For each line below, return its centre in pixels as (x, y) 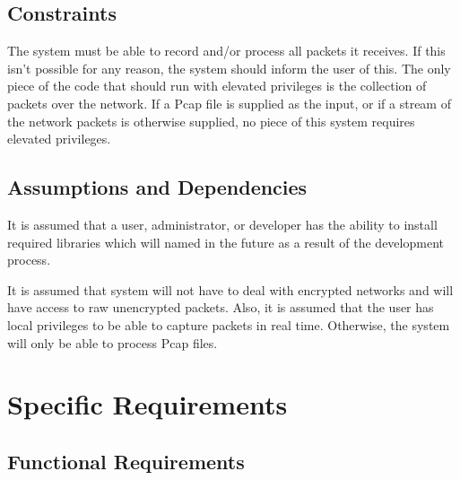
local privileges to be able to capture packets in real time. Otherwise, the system (229, 324)
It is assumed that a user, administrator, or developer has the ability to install (222, 224)
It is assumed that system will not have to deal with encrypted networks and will (230, 289)
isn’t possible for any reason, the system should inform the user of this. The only (229, 68)
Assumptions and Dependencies (157, 187)
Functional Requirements (126, 461)
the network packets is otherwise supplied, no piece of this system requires (211, 121)
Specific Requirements (148, 404)
